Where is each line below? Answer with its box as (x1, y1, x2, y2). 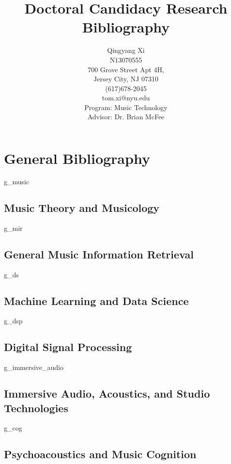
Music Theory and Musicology (4, 200, 160, 215)
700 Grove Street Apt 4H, (88, 64, 164, 74)
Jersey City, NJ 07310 (93, 74, 158, 84)
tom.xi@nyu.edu (102, 93, 150, 103)
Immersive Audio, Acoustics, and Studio (4, 386, 210, 401)
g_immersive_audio (4, 362, 64, 372)
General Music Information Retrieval (4, 246, 194, 261)
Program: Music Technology (84, 102, 168, 112)
